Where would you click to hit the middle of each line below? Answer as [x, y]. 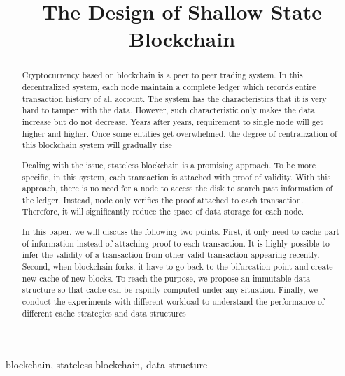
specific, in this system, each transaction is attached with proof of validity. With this [176, 176]
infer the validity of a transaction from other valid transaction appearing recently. [171, 255]
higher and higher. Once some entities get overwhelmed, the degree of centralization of [179, 133]
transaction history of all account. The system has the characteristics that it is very [174, 98]
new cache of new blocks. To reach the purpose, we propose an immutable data [166, 278]
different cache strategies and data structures [104, 313]
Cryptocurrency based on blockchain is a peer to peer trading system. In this [162, 75]
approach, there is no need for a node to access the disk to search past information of [177, 188]
